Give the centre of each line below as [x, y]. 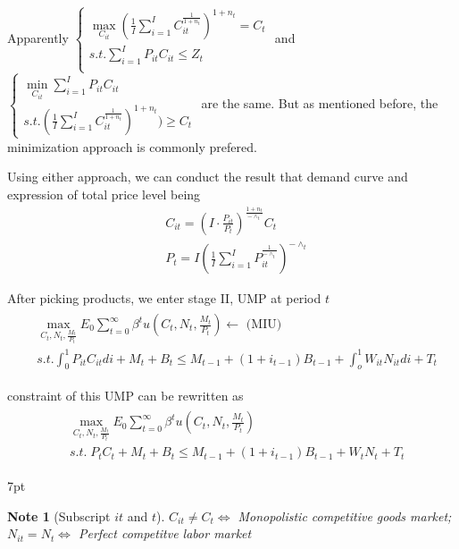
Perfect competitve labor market [165, 533]
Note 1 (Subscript [59, 515]
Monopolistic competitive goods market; [345, 515]
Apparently [38, 37]
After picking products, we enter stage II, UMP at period [164, 298]
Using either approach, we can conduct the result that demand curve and [208, 177]
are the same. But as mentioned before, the [320, 103]
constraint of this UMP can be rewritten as [125, 396]
